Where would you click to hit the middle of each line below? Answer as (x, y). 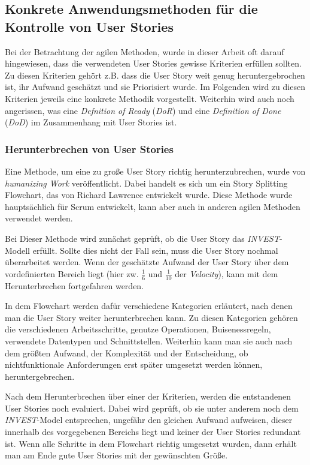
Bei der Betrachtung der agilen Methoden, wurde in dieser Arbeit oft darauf (145, 51)
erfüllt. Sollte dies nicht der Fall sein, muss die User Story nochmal (155, 250)
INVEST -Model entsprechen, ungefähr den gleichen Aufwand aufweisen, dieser (149, 420)
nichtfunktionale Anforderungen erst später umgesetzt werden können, (134, 364)
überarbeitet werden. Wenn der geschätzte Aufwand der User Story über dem (147, 262)
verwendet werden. (39, 218)
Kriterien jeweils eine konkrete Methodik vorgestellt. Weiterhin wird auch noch (150, 98)
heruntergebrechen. (40, 376)
